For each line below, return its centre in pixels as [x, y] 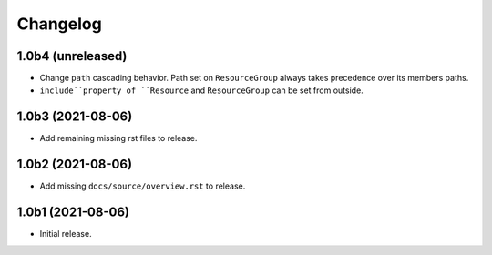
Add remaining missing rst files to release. [118, 138]
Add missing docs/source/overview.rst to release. [143, 186]
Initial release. [66, 234]
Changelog [59, 24]
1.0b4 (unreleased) [72, 56]
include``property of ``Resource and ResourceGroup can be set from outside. [201, 90]
